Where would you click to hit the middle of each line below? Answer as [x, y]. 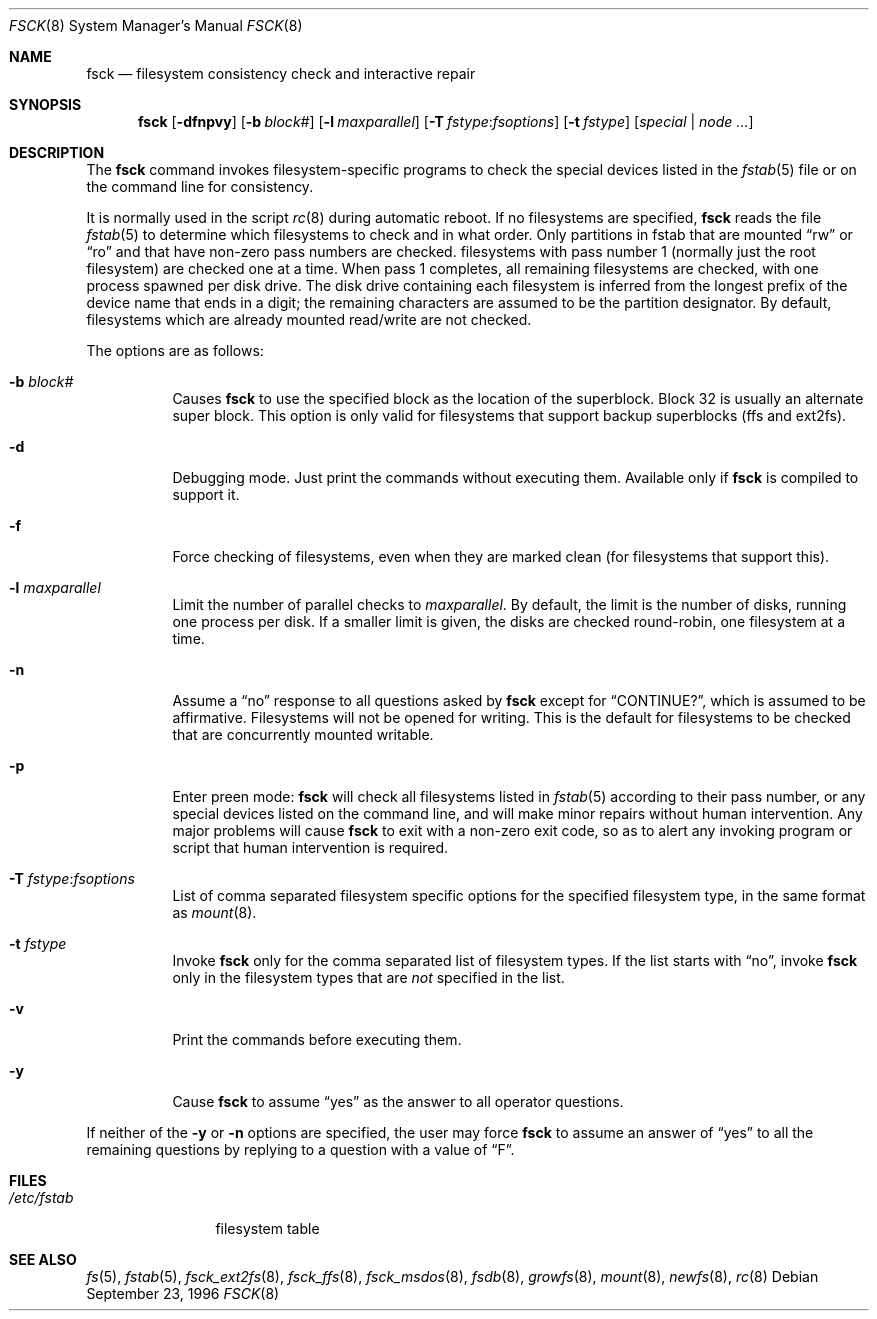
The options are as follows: [175, 350]
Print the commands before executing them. [317, 1039]
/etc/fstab [41, 1197]
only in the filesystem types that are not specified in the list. [368, 977]
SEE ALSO [43, 1259]
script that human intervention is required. [310, 847]
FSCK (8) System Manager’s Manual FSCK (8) [156, 25]
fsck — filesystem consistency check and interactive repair [281, 73]
